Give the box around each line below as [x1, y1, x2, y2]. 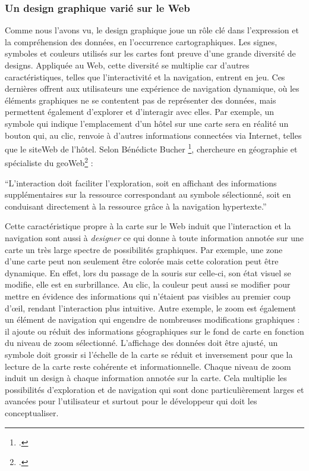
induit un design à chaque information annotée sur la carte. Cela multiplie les [5, 372, 287, 384]
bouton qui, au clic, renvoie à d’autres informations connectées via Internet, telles [5, 129, 302, 141]
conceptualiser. [5, 406, 59, 419]
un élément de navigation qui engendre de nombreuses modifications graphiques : [5, 313, 300, 326]
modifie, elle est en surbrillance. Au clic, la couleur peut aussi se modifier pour [5, 278, 291, 291]
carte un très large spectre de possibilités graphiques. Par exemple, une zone [5, 243, 283, 255]
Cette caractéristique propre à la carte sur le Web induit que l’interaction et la [5, 220, 291, 232]
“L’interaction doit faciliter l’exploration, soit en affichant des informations [5, 176, 277, 189]
